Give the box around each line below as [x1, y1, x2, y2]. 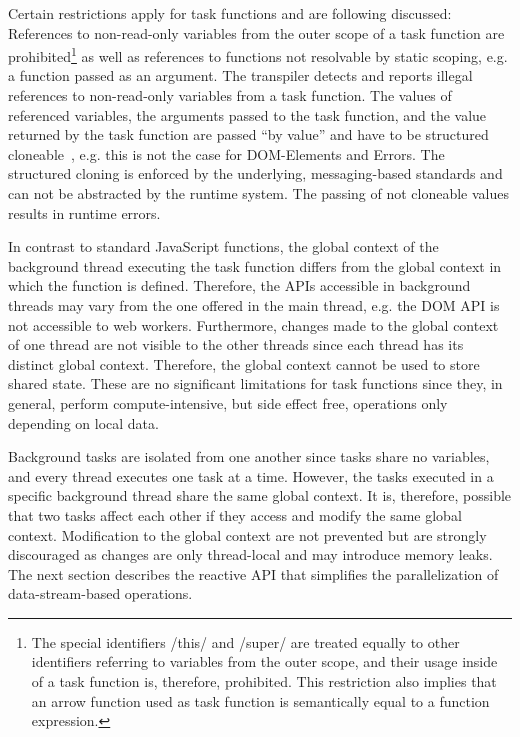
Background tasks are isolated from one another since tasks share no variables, [8, 446, 490, 467]
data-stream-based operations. [8, 583, 193, 604]
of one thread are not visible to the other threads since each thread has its [8, 334, 464, 355]
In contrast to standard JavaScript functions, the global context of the [8, 236, 439, 257]
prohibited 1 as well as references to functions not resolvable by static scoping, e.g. [8, 43, 508, 66]
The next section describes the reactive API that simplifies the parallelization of [8, 563, 499, 584]
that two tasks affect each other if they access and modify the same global [8, 504, 462, 525]
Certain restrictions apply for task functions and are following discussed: [8, 3, 452, 23]
